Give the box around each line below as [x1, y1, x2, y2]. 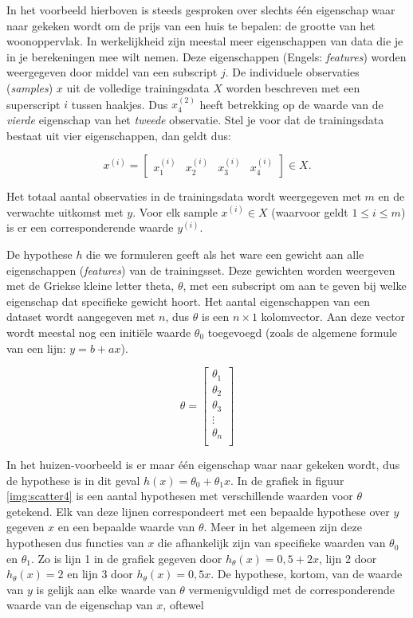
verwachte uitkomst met [6, 203, 124, 220]
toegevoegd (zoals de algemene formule [207, 323, 398, 340]
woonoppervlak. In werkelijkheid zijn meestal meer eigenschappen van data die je [6, 33, 403, 49]
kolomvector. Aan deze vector [261, 308, 406, 325]
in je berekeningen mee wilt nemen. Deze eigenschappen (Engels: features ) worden [6, 48, 407, 65]
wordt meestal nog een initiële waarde [6, 323, 191, 340]
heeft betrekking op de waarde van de [199, 96, 383, 112]
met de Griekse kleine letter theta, [6, 277, 175, 294]
